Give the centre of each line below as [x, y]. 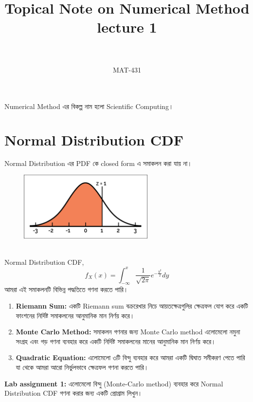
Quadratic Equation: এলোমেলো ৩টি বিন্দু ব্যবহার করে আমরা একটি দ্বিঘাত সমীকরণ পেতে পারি [130, 357]
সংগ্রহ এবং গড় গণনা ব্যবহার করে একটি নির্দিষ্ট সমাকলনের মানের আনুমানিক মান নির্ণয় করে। [116, 341]
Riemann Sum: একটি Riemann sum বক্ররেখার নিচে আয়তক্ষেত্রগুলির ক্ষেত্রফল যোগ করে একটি [132, 305]
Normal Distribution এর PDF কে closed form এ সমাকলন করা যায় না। [98, 163]
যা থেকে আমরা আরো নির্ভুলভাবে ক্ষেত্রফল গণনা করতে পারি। [82, 367]
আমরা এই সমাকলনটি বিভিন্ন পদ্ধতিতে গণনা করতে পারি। [66, 289]
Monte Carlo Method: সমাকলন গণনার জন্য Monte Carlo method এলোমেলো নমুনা [128, 332]
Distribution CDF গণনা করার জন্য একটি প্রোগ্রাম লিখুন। [73, 393]
